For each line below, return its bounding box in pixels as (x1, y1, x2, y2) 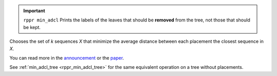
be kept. (23, 24, 41, 30)
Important (23, 8, 46, 14)
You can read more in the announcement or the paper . (9, 55, 124, 61)
